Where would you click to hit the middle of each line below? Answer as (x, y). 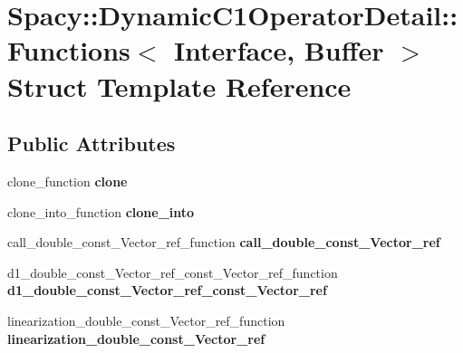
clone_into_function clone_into (101, 211)
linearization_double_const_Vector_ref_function (146, 320)
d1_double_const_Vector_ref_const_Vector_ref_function (173, 272)
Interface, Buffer (279, 50)
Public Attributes (92, 143)
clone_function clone (68, 181)
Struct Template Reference (179, 86)
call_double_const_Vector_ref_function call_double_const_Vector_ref (224, 242)
